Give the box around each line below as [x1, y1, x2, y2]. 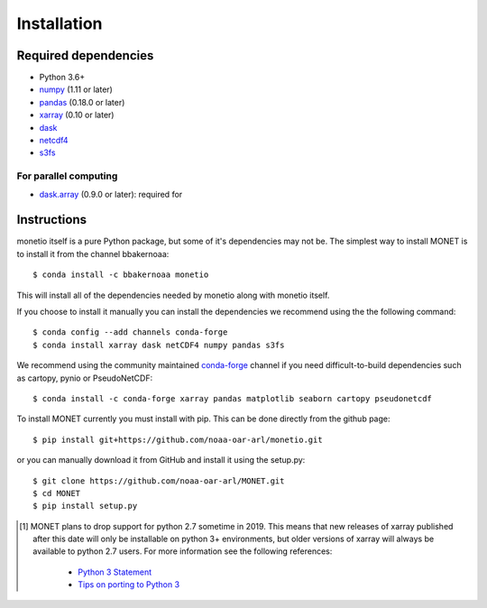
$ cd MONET [32, 488, 81, 498]
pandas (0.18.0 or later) [39, 97, 125, 107]
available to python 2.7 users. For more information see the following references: [32, 546, 333, 557]
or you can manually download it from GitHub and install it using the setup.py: [16, 455, 306, 465]
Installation [16, 14, 103, 33]
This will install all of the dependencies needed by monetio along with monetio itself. [16, 290, 330, 300]
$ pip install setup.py [32, 501, 138, 511]
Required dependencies [16, 48, 154, 63]
